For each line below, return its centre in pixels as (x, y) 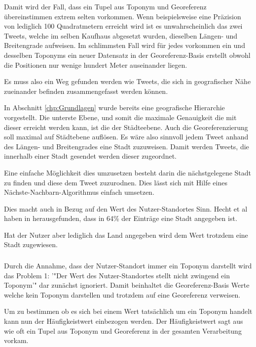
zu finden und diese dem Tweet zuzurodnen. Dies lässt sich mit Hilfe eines (116, 182)
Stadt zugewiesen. (31, 244)
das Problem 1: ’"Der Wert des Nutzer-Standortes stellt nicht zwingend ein (117, 275)
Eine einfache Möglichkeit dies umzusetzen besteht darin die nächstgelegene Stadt (128, 172)
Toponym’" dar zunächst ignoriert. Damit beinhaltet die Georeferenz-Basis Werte (127, 285)
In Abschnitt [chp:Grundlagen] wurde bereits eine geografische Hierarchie (114, 108)
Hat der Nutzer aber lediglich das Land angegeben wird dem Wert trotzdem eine (126, 235)
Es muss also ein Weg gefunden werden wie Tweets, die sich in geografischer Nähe (128, 81)
